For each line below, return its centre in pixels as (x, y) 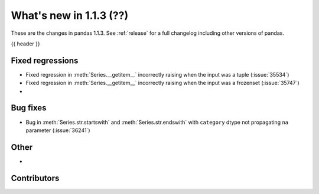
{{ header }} (26, 44)
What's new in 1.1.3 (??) (70, 15)
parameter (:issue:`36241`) (58, 130)
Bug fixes (29, 108)
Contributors (35, 178)
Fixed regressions (45, 60)
